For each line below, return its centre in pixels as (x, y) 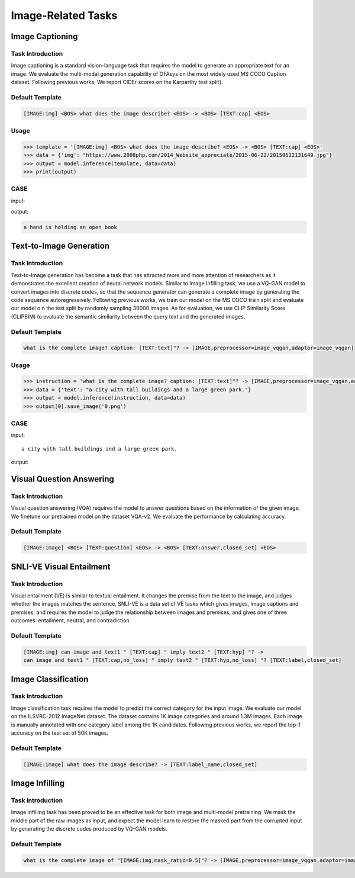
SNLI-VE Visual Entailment (61, 566)
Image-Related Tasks (64, 15)
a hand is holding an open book (70, 227)
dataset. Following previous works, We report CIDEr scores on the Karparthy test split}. (117, 82)
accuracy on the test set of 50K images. (60, 733)
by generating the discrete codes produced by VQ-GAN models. (89, 829)
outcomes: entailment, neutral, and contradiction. (71, 620)
